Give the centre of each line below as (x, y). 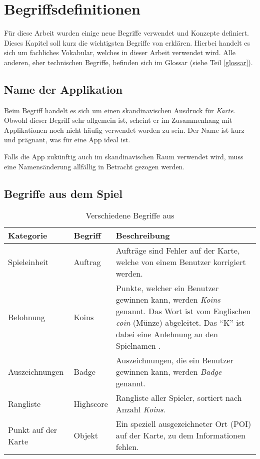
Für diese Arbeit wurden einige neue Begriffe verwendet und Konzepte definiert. (127, 33)
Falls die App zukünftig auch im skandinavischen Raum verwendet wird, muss (124, 157)
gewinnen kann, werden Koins (168, 300)
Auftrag (87, 262)
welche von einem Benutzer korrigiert (181, 262)
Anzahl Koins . (141, 409)
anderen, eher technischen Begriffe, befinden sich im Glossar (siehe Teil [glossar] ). (128, 62)
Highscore (91, 403)
